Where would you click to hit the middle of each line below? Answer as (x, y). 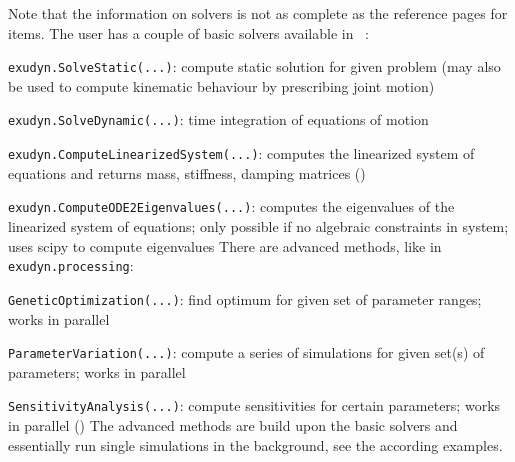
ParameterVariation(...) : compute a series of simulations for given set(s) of (246, 352)
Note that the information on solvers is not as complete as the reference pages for (258, 13)
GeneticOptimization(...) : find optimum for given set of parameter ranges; (245, 298)
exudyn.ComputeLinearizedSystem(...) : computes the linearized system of (241, 153)
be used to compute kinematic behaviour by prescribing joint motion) (221, 85)
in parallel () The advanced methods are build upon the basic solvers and (233, 425)
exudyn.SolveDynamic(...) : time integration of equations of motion (218, 119)
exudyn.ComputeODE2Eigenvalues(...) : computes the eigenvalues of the (231, 206)
